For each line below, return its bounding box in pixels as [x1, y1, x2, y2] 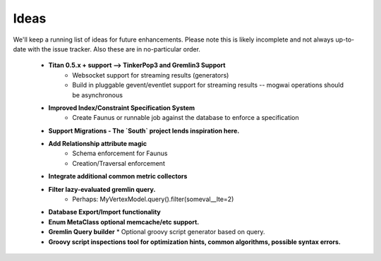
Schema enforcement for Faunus [72, 149, 168, 158]
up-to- [335, 35, 355, 44]
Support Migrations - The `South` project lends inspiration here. [48, 126, 240, 135]
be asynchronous [72, 90, 123, 99]
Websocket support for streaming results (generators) [72, 71, 229, 79]
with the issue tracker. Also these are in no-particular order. [27, 44, 201, 53]
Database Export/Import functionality [48, 208, 162, 217]
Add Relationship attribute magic [48, 140, 147, 148]
